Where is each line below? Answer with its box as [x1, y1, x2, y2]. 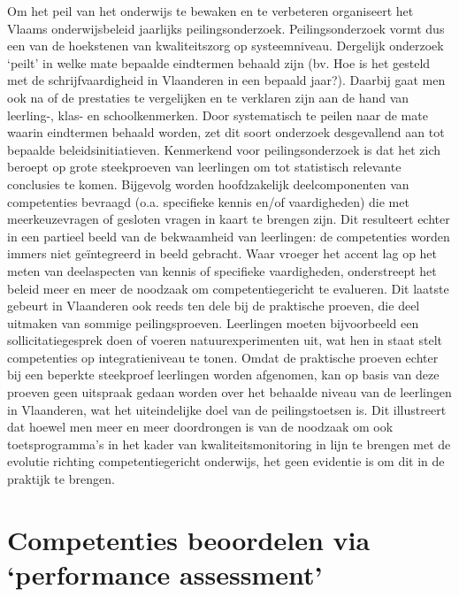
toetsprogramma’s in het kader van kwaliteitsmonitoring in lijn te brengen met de [7, 434, 451, 453]
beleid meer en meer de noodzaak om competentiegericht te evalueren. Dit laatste [7, 279, 449, 297]
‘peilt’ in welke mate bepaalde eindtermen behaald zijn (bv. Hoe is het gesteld [7, 53, 431, 72]
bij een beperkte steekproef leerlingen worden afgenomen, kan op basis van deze [7, 365, 440, 384]
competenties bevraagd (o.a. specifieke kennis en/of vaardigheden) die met [7, 192, 409, 210]
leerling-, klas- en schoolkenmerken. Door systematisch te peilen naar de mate [7, 105, 428, 124]
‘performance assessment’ [7, 556, 323, 592]
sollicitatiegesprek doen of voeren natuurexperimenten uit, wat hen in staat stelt [7, 331, 443, 349]
